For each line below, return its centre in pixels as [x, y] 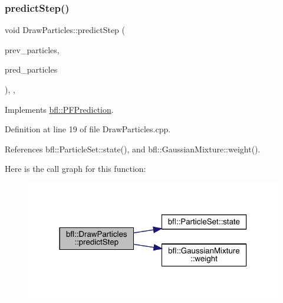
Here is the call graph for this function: [75, 169]
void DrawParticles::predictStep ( [65, 30]
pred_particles [31, 69]
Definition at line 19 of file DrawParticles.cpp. [88, 129]
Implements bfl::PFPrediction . [59, 109]
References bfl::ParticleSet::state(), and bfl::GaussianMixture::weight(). [133, 149]
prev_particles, [32, 49]
